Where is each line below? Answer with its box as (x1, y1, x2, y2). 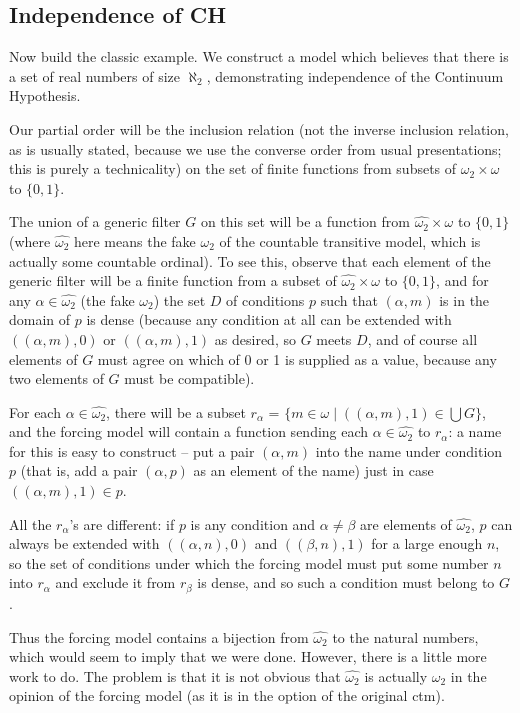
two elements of (9, 368, 104, 389)
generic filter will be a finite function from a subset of (9, 270, 337, 291)
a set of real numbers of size (9, 65, 180, 86)
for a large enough (371, 533, 483, 554)
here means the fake (73, 230, 196, 251)
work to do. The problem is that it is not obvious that (9, 665, 341, 686)
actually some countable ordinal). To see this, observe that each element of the (9, 250, 491, 271)
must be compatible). (124, 368, 255, 389)
